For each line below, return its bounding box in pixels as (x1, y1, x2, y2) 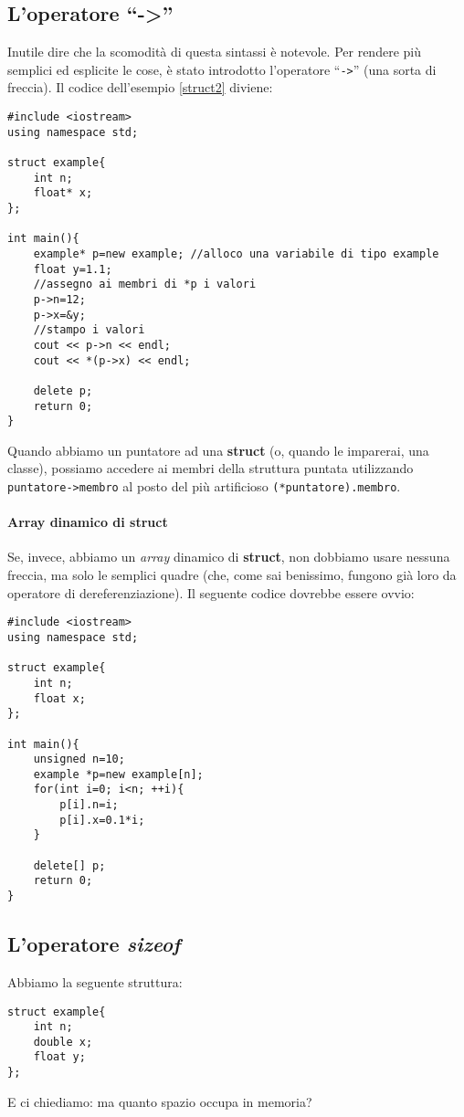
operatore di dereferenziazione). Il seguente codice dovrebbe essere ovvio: (7, 583, 415, 602)
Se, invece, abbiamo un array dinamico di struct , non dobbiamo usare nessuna (7, 547, 450, 566)
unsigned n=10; (33, 753, 125, 766)
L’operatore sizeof (7, 930, 181, 958)
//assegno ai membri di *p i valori (33, 278, 257, 291)
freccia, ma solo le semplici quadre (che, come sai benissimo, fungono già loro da (7, 565, 457, 585)
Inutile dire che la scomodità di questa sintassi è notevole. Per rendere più (7, 42, 421, 61)
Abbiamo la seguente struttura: (7, 972, 183, 991)
